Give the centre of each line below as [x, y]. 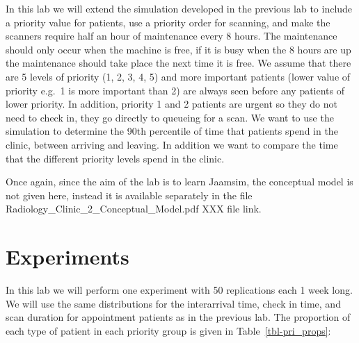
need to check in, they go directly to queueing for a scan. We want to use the [170, 117]
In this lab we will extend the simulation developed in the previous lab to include [179, 8]
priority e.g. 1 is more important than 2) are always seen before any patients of [175, 90]
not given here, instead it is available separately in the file [129, 195]
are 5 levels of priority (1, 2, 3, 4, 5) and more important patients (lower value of [178, 76]
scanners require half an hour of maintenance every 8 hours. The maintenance [171, 36]
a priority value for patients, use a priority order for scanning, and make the [168, 22]
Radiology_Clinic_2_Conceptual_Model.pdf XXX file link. [134, 209]
